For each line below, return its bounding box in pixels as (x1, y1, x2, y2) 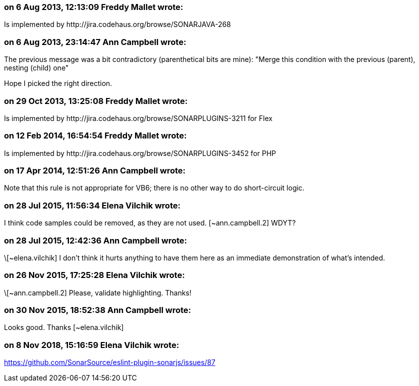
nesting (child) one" (4, 63, 69, 72)
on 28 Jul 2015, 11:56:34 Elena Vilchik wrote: (4, 200, 180, 210)
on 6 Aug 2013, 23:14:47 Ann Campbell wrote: (4, 36, 186, 47)
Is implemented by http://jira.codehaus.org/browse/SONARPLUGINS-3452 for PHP (4, 148, 276, 157)
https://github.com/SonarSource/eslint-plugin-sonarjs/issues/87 (4, 358, 215, 367)
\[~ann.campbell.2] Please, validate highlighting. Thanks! (4, 288, 191, 297)
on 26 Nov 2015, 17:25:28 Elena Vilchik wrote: (4, 270, 185, 280)
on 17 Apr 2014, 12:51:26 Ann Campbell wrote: (4, 165, 185, 175)
